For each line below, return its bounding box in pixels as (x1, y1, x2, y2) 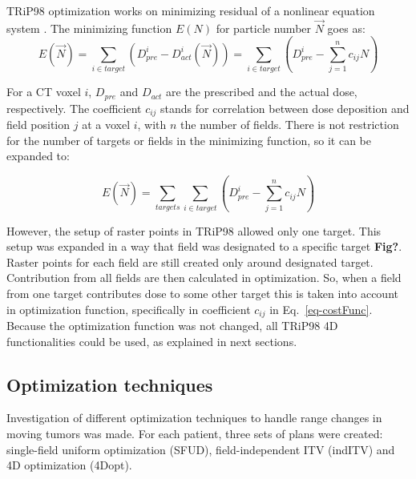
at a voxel (82, 116, 131, 133)
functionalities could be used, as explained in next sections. (6, 332, 297, 349)
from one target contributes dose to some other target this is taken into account (6, 284, 398, 301)
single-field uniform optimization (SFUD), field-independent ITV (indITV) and (6, 441, 395, 457)
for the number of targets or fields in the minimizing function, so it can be (6, 131, 372, 148)
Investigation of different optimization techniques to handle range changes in (6, 409, 382, 426)
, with (137, 116, 167, 133)
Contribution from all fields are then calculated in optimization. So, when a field (6, 269, 402, 286)
